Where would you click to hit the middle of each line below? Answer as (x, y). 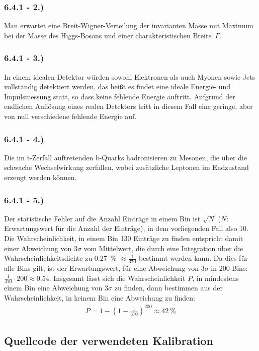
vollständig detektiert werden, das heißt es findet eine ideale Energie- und (117, 86)
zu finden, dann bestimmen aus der (168, 288)
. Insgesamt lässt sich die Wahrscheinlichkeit (117, 278)
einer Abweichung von (38, 248)
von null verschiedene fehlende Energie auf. (70, 116)
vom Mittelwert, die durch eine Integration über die (163, 248)
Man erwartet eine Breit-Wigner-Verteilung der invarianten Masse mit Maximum (129, 25)
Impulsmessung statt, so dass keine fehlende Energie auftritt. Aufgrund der (120, 96)
